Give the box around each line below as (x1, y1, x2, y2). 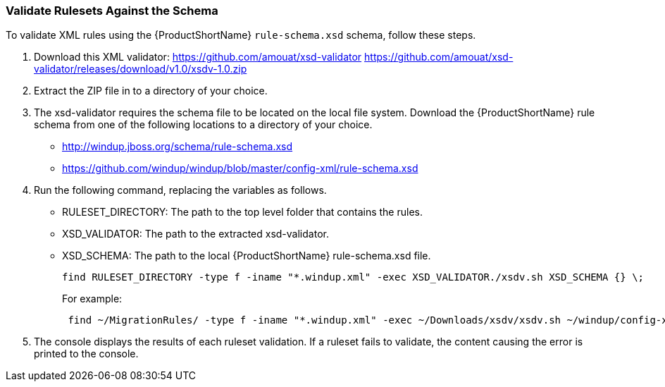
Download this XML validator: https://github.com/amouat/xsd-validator (34, 51, 362, 63)
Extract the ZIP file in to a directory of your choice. (34, 85, 268, 97)
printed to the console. (34, 348, 139, 360)
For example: (62, 293, 123, 305)
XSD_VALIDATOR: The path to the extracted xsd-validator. (62, 228, 329, 240)
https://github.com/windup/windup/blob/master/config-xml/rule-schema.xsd (62, 162, 418, 175)
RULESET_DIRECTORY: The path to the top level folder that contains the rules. (62, 206, 423, 219)
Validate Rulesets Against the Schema (6, 4, 218, 18)
